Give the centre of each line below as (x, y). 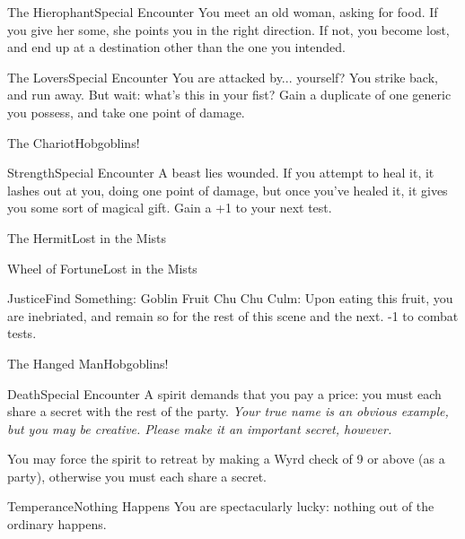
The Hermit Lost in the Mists (87, 237)
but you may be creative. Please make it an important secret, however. (200, 428)
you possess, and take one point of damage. (126, 112)
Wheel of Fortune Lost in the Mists (102, 268)
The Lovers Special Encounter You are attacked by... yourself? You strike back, (223, 77)
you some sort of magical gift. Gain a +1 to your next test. (170, 208)
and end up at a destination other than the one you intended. (176, 47)
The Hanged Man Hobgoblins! (88, 363)
